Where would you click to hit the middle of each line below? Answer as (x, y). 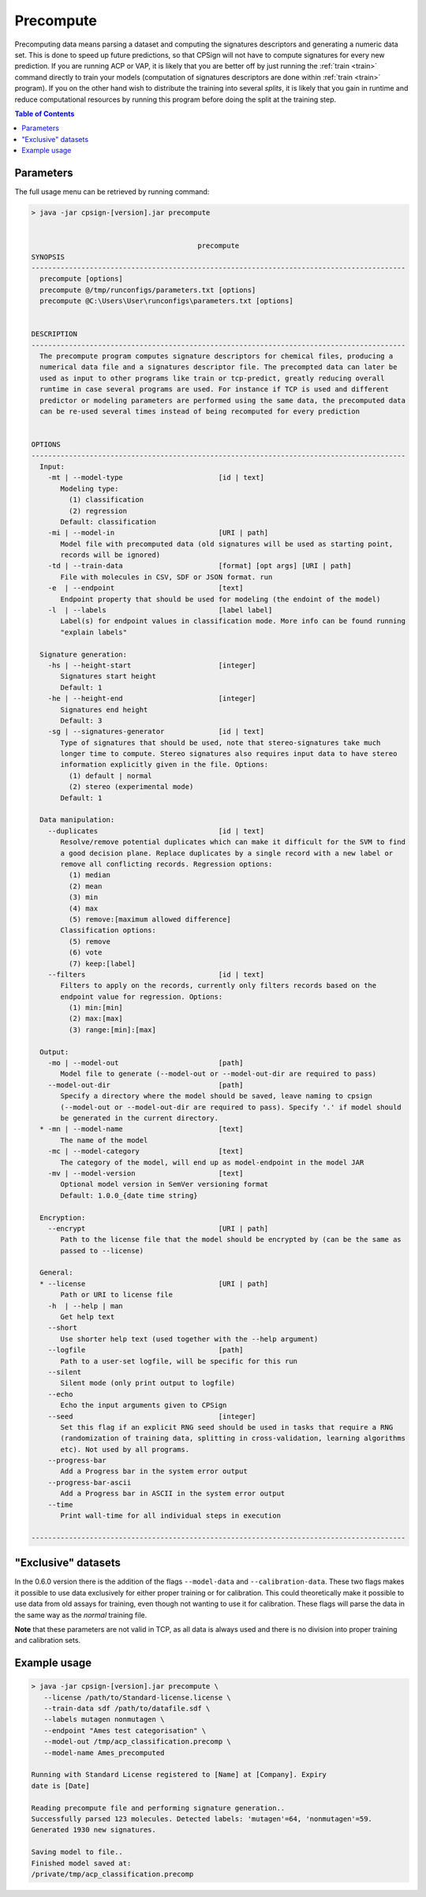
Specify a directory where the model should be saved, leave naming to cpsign (216, 1096)
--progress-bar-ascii (90, 1482)
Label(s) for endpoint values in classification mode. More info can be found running (233, 621)
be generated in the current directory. (139, 1118)
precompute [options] (82, 279)
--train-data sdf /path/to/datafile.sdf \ (127, 1709)
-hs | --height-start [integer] (152, 665)
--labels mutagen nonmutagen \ (104, 1719)
